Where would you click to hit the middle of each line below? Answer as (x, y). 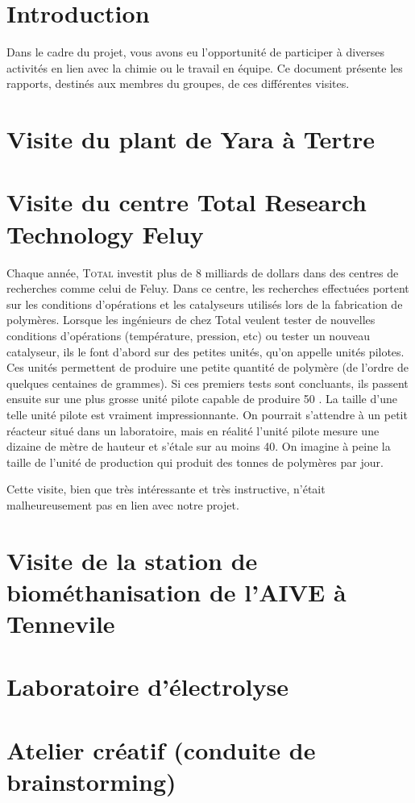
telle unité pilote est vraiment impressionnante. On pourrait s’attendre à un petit (207, 414)
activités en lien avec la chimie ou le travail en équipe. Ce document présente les (205, 67)
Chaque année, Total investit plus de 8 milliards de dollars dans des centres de (203, 272)
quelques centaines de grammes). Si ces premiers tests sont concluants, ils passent (207, 383)
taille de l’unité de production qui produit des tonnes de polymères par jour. (195, 462)
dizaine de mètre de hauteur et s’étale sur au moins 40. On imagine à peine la (199, 446)
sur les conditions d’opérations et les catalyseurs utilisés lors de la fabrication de (205, 304)
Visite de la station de (132, 560)
